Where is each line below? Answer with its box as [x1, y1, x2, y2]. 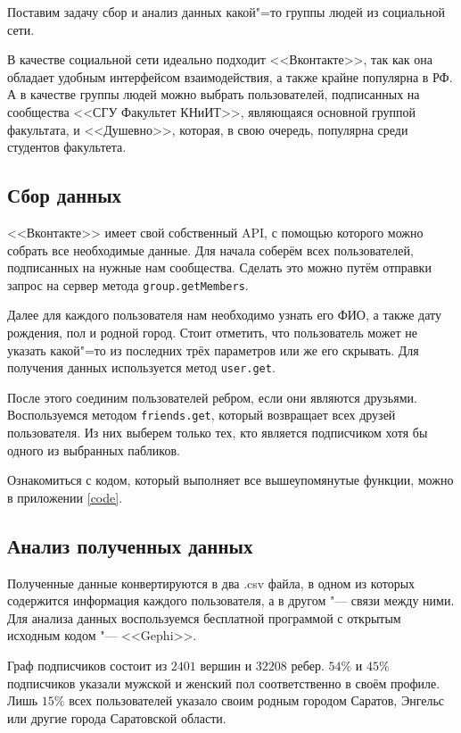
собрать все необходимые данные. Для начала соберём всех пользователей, [7, 240, 414, 259]
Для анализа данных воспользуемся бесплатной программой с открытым [7, 608, 401, 627]
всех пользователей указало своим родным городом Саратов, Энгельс [69, 691, 445, 710]
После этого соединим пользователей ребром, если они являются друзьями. [7, 387, 417, 406]
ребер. [291, 656, 325, 675]
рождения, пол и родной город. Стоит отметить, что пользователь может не [7, 322, 417, 341]
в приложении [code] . [7, 487, 123, 506]
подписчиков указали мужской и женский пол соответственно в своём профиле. [7, 673, 440, 692]
